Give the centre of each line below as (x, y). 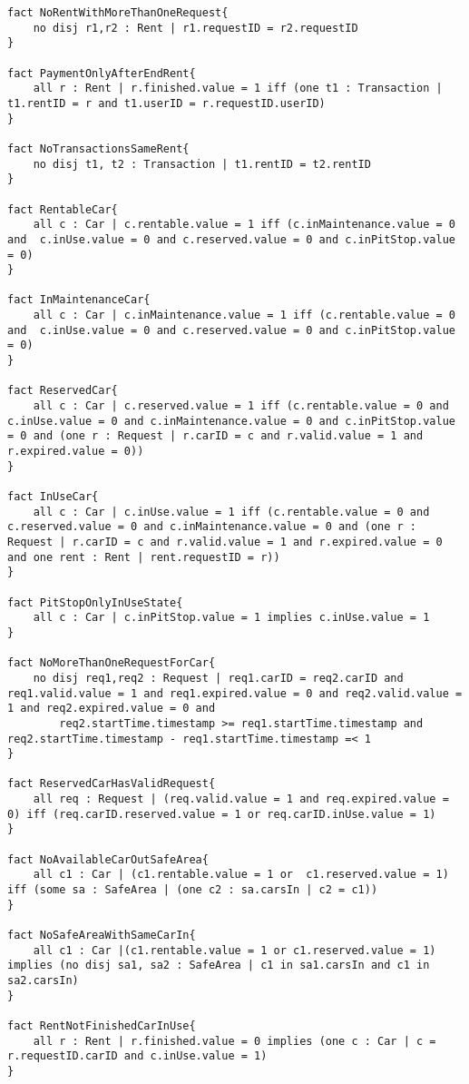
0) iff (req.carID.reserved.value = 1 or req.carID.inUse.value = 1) (222, 814)
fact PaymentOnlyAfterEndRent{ (102, 73)
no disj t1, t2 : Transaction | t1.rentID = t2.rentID (202, 164)
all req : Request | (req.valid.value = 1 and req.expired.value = (241, 799)
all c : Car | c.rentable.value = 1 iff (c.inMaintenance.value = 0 (244, 225)
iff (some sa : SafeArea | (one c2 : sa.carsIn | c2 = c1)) (193, 890)
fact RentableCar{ (63, 209)
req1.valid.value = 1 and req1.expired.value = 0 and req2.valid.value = (235, 693)
